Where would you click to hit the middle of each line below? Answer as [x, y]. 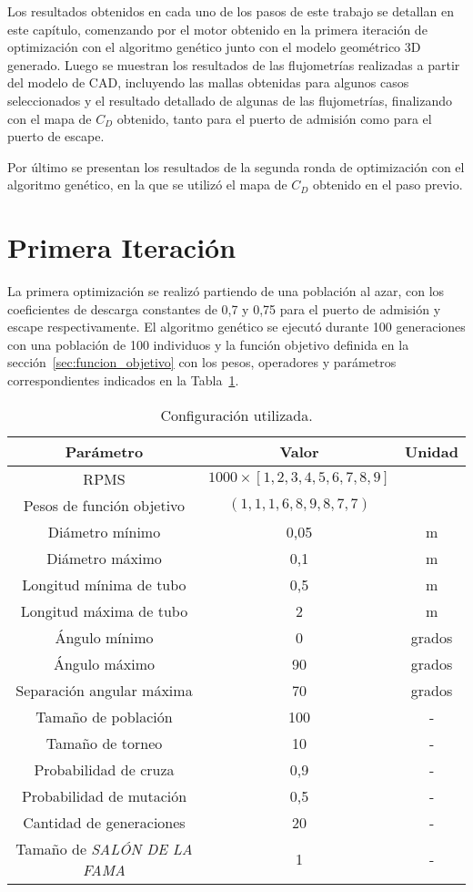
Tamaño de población [104, 716]
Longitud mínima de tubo [104, 584]
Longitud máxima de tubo [104, 610]
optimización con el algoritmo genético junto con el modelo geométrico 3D [214, 47]
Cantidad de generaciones [104, 822]
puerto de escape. [56, 136]
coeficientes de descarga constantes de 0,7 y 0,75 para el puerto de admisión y [224, 308]
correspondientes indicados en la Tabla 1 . [123, 380]
